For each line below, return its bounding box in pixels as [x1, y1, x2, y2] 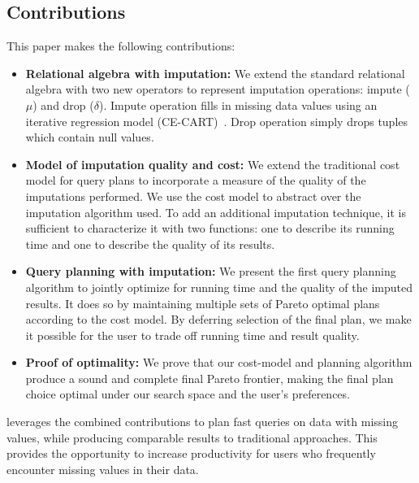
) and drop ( [32, 96, 94, 113]
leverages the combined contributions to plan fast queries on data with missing [6, 413, 399, 430]
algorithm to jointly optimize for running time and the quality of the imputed [25, 278, 413, 295]
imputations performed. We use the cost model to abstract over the [25, 187, 361, 204]
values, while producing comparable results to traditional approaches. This [6, 429, 378, 446]
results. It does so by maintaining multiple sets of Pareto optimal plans [25, 294, 380, 311]
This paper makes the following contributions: [6, 37, 235, 54]
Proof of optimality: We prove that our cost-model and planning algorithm [25, 354, 413, 371]
